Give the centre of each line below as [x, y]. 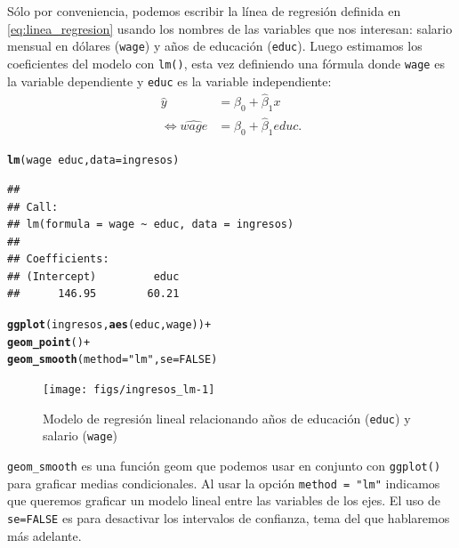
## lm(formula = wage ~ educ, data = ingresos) [151, 225]
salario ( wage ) [80, 435]
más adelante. [44, 535]
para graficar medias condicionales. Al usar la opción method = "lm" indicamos [224, 483]
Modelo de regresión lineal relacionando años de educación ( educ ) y [227, 418]
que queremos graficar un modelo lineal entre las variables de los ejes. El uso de [224, 500]
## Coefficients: [58, 259]
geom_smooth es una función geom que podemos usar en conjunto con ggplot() [224, 465]
